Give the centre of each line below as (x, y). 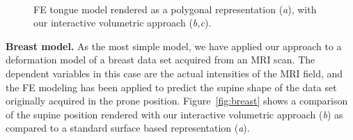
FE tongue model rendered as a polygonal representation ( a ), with (175, 9)
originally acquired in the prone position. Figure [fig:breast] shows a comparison (177, 101)
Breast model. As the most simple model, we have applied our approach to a (174, 46)
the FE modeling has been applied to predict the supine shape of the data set (171, 87)
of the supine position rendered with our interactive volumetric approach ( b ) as (174, 114)
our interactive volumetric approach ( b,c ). (123, 23)
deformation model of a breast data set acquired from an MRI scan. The (160, 60)
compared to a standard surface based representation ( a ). (128, 128)
